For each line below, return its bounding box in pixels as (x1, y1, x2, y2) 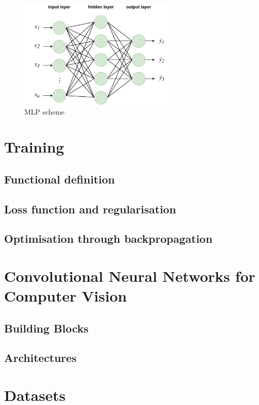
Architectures (4, 350, 77, 365)
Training (4, 136, 64, 157)
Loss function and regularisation (4, 201, 176, 216)
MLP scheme (24, 106, 65, 117)
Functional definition (4, 171, 115, 187)
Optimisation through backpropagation (4, 231, 213, 246)
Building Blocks (4, 320, 89, 336)
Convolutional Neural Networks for (4, 265, 255, 286)
